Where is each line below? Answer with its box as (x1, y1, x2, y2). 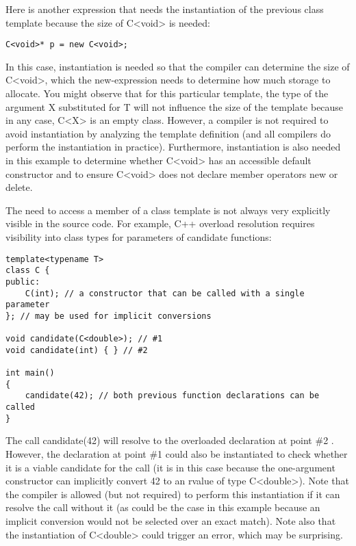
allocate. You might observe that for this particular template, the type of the (5, 86, 329, 101)
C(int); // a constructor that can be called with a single (25, 288, 305, 298)
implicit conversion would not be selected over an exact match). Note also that (5, 513, 336, 528)
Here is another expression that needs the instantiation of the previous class (5, 2, 324, 16)
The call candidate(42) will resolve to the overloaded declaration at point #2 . (5, 433, 334, 447)
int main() (5, 368, 55, 378)
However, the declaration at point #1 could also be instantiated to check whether (5, 447, 348, 460)
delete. (5, 180, 33, 194)
